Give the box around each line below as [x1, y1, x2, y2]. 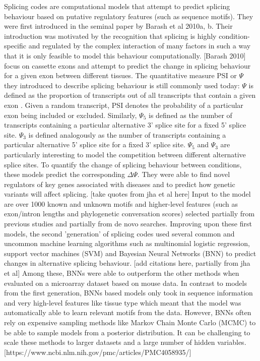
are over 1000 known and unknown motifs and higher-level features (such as [4, 198, 238, 209]
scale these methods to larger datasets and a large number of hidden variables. [4, 337, 246, 347]
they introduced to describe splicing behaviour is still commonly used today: [4, 80, 240, 90]
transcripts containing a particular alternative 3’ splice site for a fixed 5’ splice [4, 119, 246, 130]
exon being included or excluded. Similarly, [4, 109, 137, 120]
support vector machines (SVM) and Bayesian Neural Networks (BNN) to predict [4, 248, 256, 258]
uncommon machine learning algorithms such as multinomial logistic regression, [4, 238, 250, 249]
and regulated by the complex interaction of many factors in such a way [28, 40, 251, 51]
